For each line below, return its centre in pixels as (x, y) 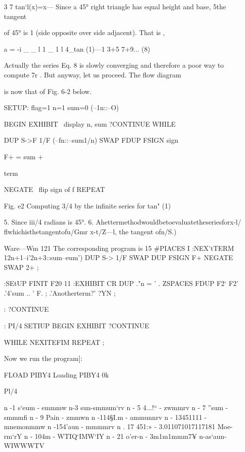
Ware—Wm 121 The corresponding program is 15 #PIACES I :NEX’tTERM (119, 248)
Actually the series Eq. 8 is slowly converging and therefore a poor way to (114, 65)
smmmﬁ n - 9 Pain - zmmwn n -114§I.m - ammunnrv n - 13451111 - (105, 417)
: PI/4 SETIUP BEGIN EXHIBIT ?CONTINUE (77, 326)
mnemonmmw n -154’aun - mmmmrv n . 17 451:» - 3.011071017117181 (110, 426)
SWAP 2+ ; (21, 267)
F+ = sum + (24, 156)
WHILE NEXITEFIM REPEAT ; (54, 342)
